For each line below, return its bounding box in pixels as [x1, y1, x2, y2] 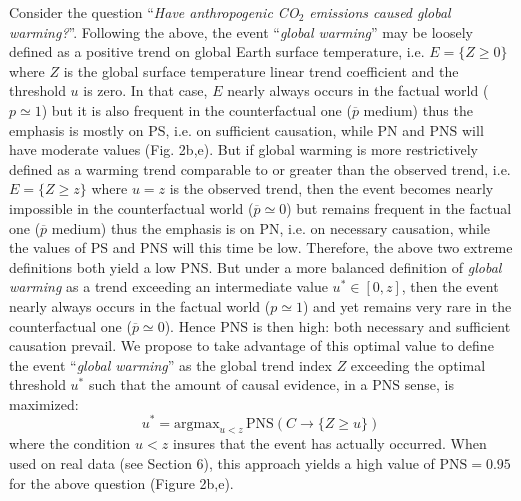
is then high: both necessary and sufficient [252, 315, 511, 336]
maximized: [9, 393, 79, 414]
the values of [9, 237, 87, 258]
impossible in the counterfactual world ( [9, 197, 254, 218]
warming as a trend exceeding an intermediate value [9, 276, 328, 297]
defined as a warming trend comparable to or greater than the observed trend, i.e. [9, 158, 511, 179]
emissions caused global [309, 2, 451, 22]
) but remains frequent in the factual [286, 197, 512, 218]
